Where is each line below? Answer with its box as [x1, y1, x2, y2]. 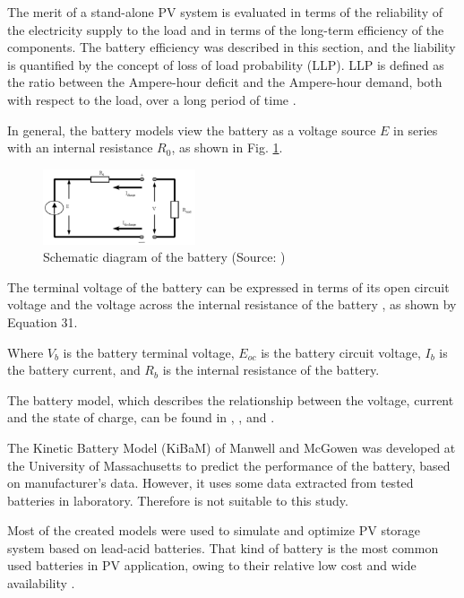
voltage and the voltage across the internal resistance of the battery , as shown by [7, 295, 457, 314]
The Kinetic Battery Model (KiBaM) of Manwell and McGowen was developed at [7, 438, 456, 456]
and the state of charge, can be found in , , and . [7, 408, 275, 427]
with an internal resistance [7, 138, 153, 157]
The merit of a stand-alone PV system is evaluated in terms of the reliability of [7, 3, 443, 21]
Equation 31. [7, 312, 78, 331]
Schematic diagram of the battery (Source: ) [43, 247, 286, 266]
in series [393, 120, 438, 139]
